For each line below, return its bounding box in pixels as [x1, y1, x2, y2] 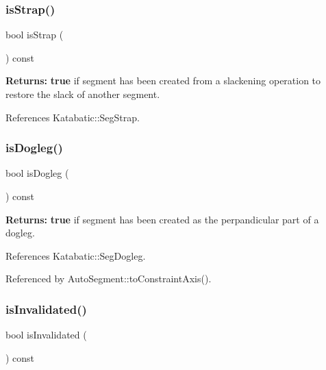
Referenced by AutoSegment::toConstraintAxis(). [5, 271, 212, 286]
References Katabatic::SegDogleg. [5, 248, 146, 262]
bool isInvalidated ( [5, 328, 87, 342]
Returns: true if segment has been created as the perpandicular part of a [5, 212, 319, 226]
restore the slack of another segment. [5, 87, 160, 101]
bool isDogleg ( [5, 166, 69, 180]
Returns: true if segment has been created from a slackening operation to [5, 73, 321, 88]
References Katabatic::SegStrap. [5, 110, 140, 124]
